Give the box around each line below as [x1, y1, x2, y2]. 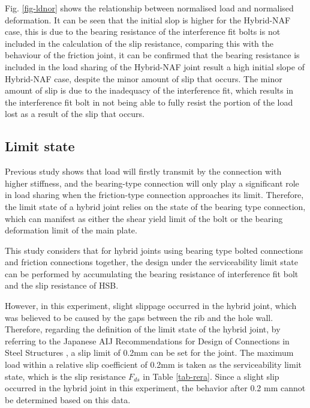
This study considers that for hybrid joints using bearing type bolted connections [5, 244, 303, 256]
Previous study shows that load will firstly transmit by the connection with [5, 165, 282, 178]
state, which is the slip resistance [5, 370, 126, 382]
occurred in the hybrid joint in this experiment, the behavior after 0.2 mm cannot [5, 382, 306, 394]
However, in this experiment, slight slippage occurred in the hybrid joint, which [5, 299, 297, 312]
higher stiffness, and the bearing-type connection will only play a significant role [5, 176, 299, 189]
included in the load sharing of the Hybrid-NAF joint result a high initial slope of [5, 60, 305, 73]
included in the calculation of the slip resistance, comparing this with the [5, 37, 274, 49]
